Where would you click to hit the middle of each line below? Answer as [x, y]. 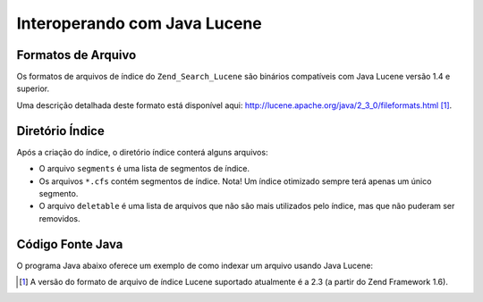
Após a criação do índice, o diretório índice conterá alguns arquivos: [142, 152]
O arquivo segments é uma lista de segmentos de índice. [144, 169]
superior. [33, 88]
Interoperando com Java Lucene [140, 23]
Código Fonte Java [70, 244]
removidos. [59, 218]
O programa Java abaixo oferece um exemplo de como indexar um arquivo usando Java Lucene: [195, 265]
